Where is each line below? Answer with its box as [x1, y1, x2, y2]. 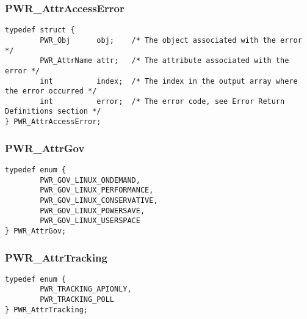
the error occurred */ [5, 87, 97, 96]
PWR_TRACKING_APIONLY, [40, 285, 132, 294]
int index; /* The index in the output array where [40, 76, 298, 86]
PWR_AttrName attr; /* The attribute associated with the [40, 56, 289, 65]
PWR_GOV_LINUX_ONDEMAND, [40, 175, 140, 185]
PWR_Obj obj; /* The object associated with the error [40, 35, 302, 45]
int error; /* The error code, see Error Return [40, 97, 285, 106]
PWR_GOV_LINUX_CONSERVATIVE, [40, 196, 158, 205]
